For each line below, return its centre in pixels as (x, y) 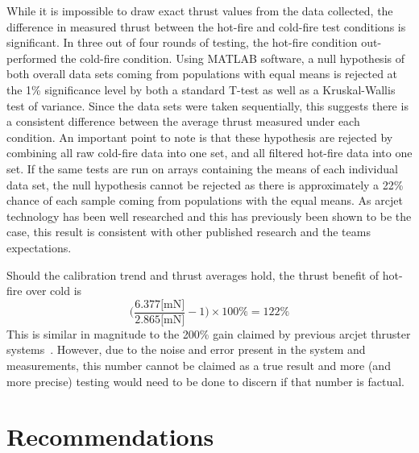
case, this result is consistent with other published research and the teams (189, 232)
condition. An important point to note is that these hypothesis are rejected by (200, 137)
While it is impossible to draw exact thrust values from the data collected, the (200, 10)
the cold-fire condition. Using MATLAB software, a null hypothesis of (232, 58)
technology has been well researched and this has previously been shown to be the (209, 216)
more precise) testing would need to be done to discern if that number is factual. (205, 381)
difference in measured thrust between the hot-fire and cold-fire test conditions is (206, 26)
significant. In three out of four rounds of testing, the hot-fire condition (182, 42)
